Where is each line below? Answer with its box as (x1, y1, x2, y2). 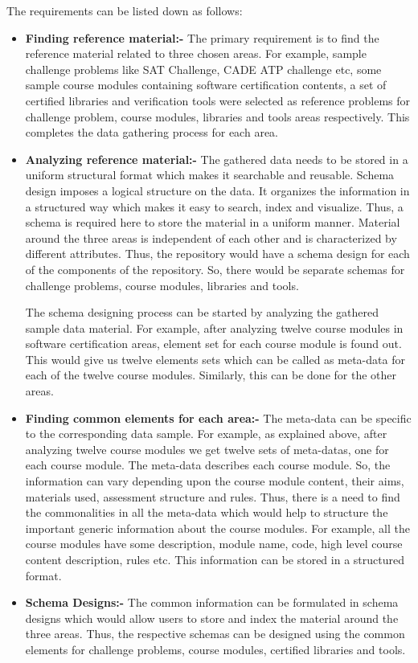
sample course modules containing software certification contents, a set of (25, 76, 387, 93)
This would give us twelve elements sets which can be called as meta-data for (25, 350, 405, 367)
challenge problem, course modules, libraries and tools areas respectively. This (25, 108, 410, 125)
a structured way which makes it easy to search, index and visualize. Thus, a (25, 198, 404, 215)
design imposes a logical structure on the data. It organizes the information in (25, 182, 410, 198)
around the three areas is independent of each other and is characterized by (25, 229, 397, 246)
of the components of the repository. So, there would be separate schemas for (25, 260, 405, 277)
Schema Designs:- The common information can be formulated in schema (25, 594, 399, 611)
